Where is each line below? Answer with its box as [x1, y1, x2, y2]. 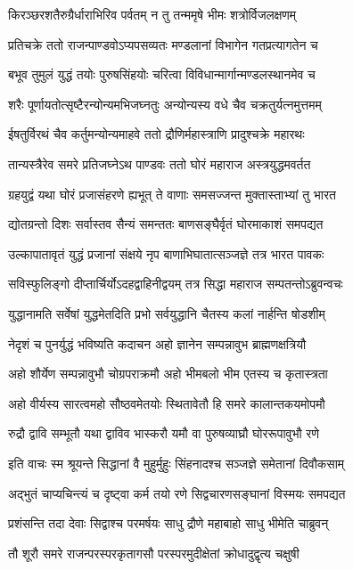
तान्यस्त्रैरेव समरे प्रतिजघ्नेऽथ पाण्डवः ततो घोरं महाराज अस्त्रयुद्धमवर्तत [8, 154, 311, 173]
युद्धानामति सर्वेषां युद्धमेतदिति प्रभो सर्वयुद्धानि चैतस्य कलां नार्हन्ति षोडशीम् [8, 304, 325, 322]
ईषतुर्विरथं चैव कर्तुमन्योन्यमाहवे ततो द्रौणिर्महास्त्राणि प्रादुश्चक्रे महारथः [8, 125, 305, 143]
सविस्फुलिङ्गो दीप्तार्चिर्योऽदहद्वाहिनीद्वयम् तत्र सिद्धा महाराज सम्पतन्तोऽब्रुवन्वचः [8, 274, 343, 293]
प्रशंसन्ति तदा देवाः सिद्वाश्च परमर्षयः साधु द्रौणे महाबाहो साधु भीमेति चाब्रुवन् [8, 514, 329, 533]
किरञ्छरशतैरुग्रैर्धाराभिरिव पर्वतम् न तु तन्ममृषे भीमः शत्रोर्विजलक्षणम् [8, 5, 296, 23]
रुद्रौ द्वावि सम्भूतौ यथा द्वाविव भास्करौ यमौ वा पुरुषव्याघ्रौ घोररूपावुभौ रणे [8, 424, 319, 443]
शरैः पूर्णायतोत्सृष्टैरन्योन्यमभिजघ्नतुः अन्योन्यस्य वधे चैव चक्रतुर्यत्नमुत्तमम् [8, 94, 322, 113]
